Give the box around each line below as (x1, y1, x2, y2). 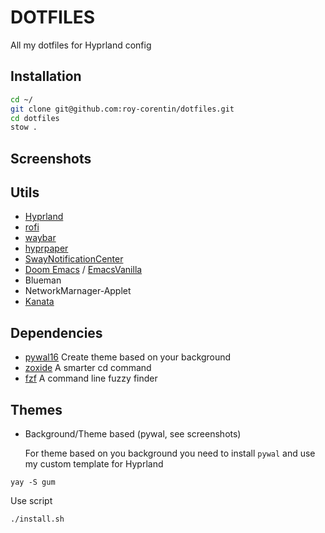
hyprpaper (24, 242, 69, 255)
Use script (10, 495, 53, 507)
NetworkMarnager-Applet (24, 285, 132, 297)
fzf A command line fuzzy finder (24, 372, 158, 385)
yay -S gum (10, 477, 56, 488)
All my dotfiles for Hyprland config (10, 39, 152, 51)
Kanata (24, 296, 55, 308)
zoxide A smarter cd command (24, 362, 152, 374)
